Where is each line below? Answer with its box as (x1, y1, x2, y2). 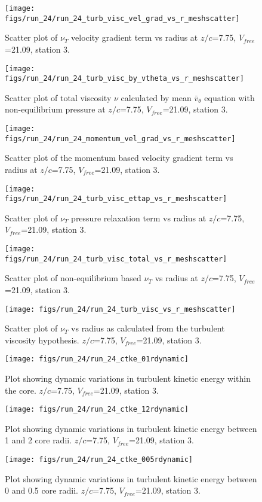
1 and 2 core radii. (5, 434, 72, 446)
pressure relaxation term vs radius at (71, 211, 206, 224)
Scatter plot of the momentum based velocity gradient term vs (5, 151, 233, 164)
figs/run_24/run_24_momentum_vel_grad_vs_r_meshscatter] (5, 134, 236, 143)
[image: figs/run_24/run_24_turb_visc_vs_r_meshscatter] (5, 305, 236, 314)
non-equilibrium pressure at (5, 103, 106, 115)
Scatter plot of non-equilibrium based (5, 272, 141, 284)
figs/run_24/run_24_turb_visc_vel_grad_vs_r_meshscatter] (5, 14, 240, 23)
